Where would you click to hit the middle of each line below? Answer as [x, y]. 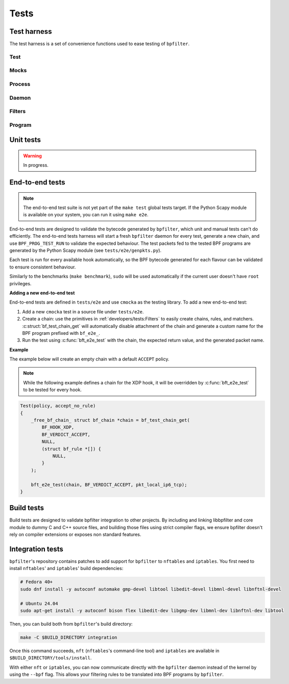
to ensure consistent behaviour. [43, 267]
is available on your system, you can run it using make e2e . [86, 215]
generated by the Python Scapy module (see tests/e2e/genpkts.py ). [86, 250]
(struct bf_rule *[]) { [71, 449]
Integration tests [37, 549]
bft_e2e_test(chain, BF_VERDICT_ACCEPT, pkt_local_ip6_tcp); [109, 485]
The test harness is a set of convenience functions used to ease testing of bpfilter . [100, 44]
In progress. [36, 165]
